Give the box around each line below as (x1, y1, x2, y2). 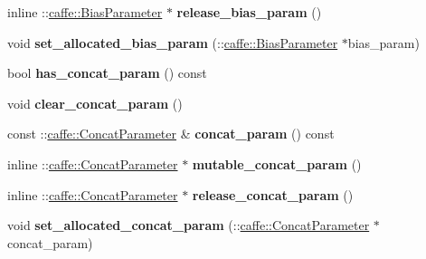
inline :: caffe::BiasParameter (7, 3, 163, 21)
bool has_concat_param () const (7, 63, 207, 82)
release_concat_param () (192, 185, 354, 204)
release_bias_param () (176, 3, 322, 21)
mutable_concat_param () (192, 154, 362, 173)
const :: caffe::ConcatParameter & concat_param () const (7, 124, 335, 143)
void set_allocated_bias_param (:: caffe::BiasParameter (7, 33, 338, 52)
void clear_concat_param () (7, 93, 183, 112)
